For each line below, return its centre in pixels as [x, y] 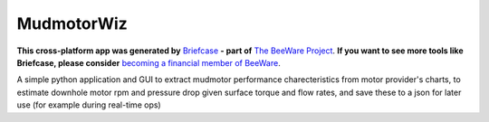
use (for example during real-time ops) [89, 105]
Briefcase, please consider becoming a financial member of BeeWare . [149, 62]
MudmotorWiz [72, 23]
